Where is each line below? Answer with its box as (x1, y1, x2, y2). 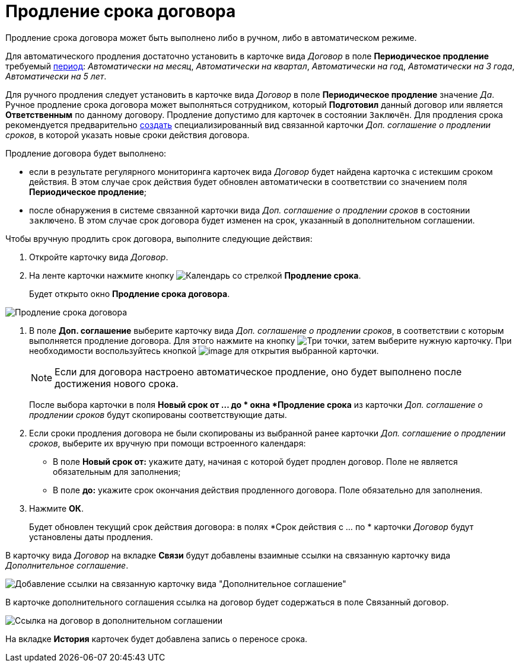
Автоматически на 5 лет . (5, 71, 107, 81)
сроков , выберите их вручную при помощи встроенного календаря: (29, 438, 306, 448)
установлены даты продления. (29, 531, 153, 542)
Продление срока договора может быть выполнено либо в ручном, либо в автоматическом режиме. (5, 32, 417, 43)
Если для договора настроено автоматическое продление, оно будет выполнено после (55, 365, 462, 378)
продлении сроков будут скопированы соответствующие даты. (29, 409, 287, 420)
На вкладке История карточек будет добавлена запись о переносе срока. (5, 633, 308, 644)
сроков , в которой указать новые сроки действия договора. (5, 129, 250, 140)
